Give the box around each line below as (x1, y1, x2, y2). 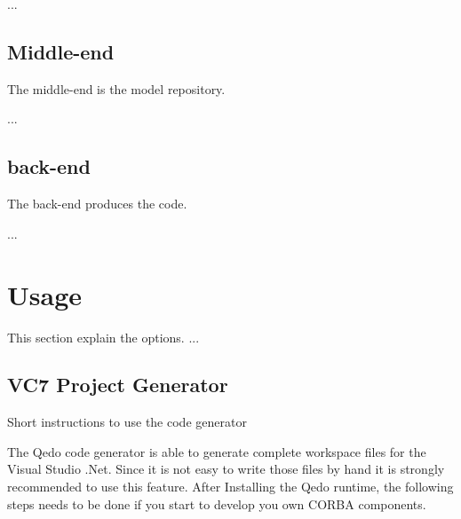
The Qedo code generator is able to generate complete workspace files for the (7, 442, 426, 460)
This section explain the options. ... (7, 327, 200, 346)
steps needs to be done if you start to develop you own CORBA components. (7, 494, 426, 513)
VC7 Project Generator (7, 371, 228, 398)
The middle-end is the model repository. (7, 79, 226, 98)
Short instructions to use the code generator (7, 413, 247, 431)
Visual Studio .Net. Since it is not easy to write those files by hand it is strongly (7, 460, 445, 478)
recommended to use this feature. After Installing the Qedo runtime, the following (7, 477, 454, 496)
